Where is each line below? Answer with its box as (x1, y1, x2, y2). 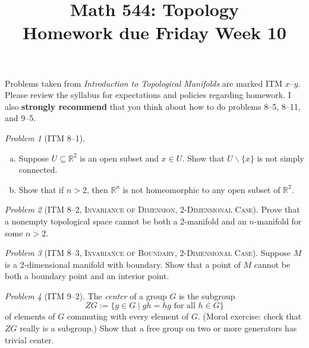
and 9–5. (5, 112, 36, 124)
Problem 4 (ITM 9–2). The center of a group (5, 289, 167, 302)
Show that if (18, 183, 64, 195)
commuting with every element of (67, 310, 189, 322)
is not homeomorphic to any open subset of (122, 183, 280, 195)
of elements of (5, 310, 55, 322)
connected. (18, 163, 58, 176)
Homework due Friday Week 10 (23, 20, 286, 45)
